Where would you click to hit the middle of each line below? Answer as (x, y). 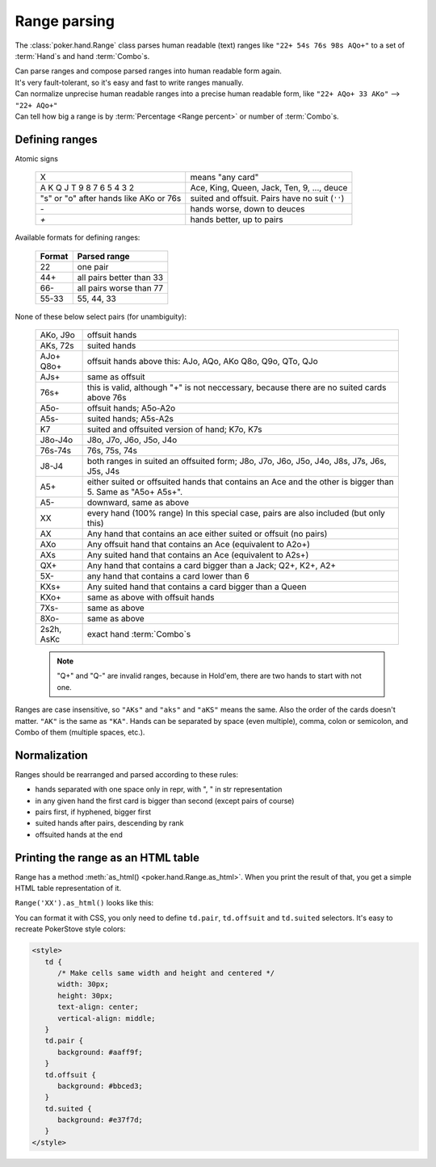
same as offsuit (116, 377)
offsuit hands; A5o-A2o (131, 408)
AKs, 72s (57, 345)
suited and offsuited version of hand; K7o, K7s (174, 429)
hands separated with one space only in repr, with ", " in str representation (159, 789)
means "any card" (224, 178)
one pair (93, 266)
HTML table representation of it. (68, 889)
